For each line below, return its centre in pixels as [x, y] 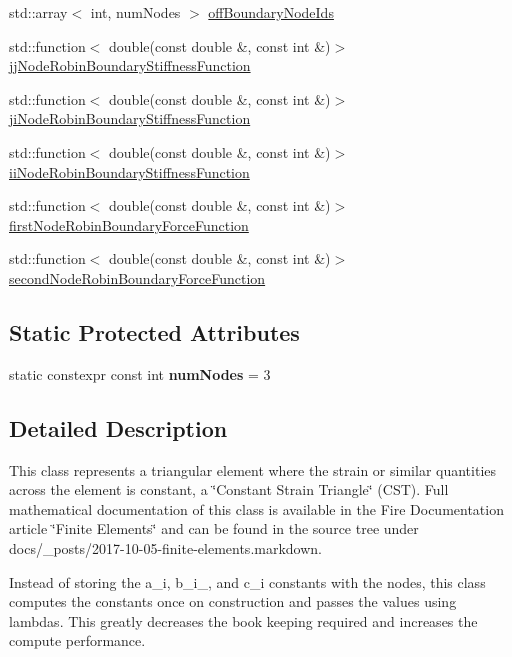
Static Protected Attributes [154, 331]
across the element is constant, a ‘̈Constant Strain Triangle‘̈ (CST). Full [229, 489]
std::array [38, 12]
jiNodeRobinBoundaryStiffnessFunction [130, 118]
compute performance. [77, 640]
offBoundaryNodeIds [271, 12]
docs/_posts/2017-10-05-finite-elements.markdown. [165, 547]
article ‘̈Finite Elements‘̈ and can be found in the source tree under [214, 528]
